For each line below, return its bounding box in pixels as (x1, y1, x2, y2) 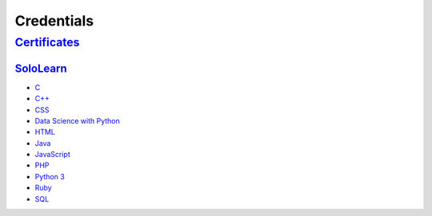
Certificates (14, 35, 80, 49)
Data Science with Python (34, 116, 120, 125)
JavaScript (34, 150, 71, 159)
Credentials (14, 12, 94, 29)
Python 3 (34, 171, 66, 181)
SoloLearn (14, 61, 67, 75)
